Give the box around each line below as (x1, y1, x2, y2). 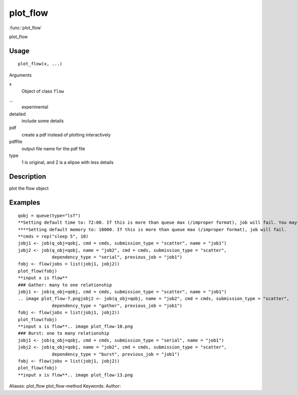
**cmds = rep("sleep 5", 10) (18, 233, 89, 239)
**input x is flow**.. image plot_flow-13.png (18, 372, 133, 378)
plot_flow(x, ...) (18, 61, 63, 67)
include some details (21, 118, 64, 124)
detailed (9, 111, 26, 117)
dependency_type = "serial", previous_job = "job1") (51, 254, 183, 260)
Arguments (9, 72, 32, 78)
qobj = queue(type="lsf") (18, 213, 81, 218)
